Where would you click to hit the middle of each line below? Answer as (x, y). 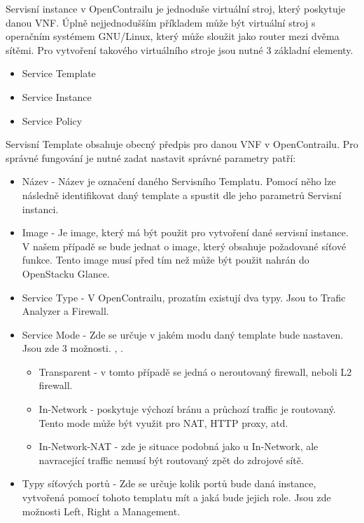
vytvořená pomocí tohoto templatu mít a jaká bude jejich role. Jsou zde (176, 497)
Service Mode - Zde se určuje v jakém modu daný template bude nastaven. (183, 334)
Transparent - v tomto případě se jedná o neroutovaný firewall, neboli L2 (195, 371)
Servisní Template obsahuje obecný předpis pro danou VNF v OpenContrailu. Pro (182, 144)
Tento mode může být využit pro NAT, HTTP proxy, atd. (163, 422)
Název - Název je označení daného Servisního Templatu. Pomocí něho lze (179, 181)
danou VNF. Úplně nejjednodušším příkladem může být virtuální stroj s (161, 22)
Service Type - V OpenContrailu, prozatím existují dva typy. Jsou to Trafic (184, 297)
